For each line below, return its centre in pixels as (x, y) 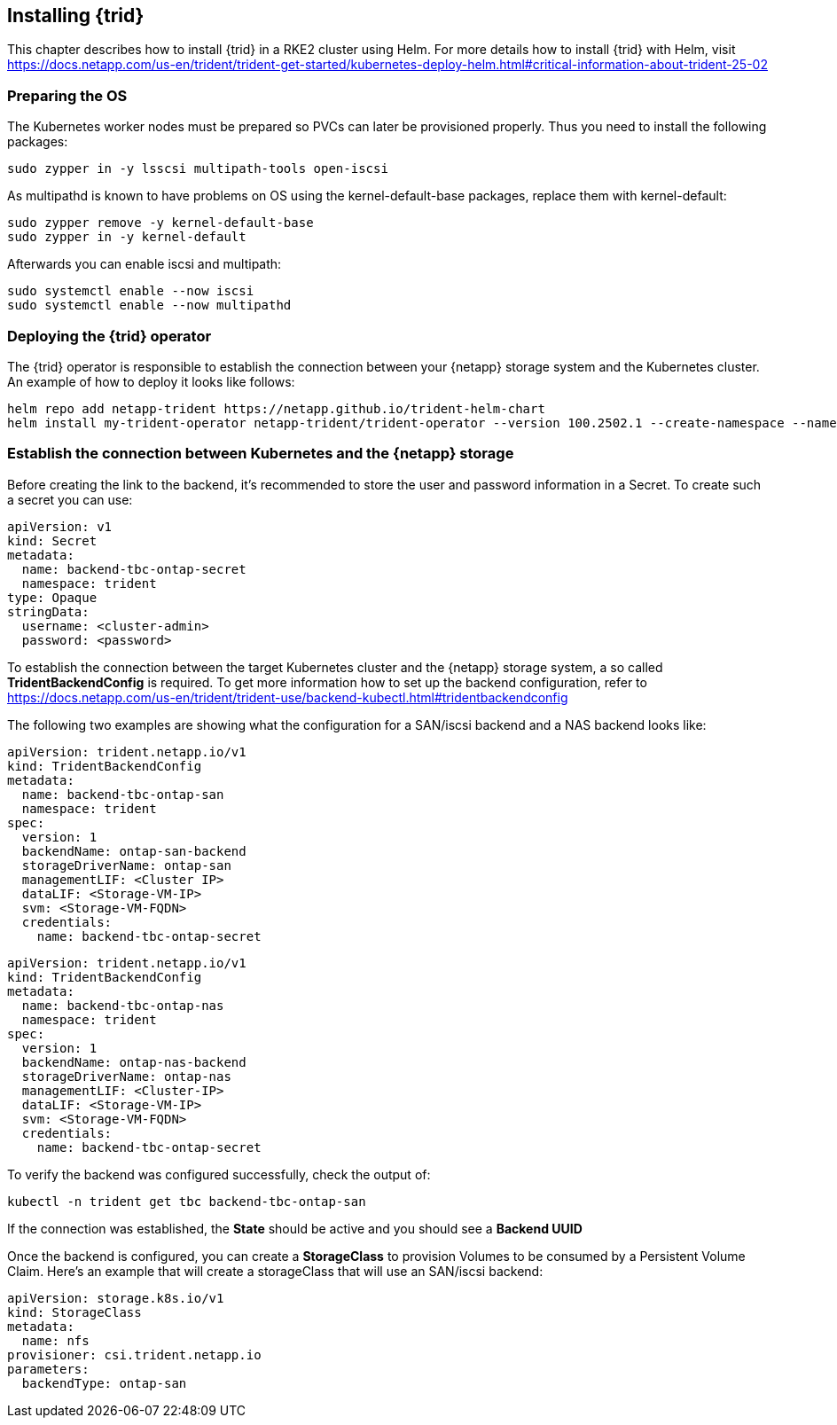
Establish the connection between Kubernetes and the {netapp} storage (261, 454)
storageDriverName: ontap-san (126, 865)
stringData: (48, 611)
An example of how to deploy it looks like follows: (151, 381)
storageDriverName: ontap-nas (126, 1076)
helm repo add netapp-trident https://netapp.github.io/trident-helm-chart (276, 408)
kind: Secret (52, 540)
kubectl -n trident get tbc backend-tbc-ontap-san (187, 1201)
